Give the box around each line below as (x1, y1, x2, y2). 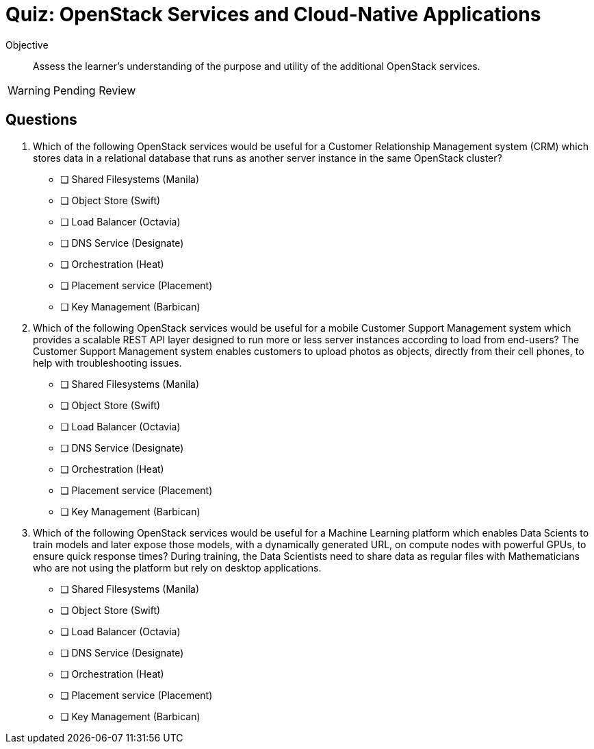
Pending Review (53, 83, 136, 97)
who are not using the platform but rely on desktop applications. (33, 561, 322, 574)
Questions (5, 111, 77, 129)
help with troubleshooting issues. (33, 356, 182, 369)
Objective (5, 38, 49, 51)
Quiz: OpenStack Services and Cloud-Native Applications (5, 3, 541, 26)
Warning (8, 83, 51, 97)
